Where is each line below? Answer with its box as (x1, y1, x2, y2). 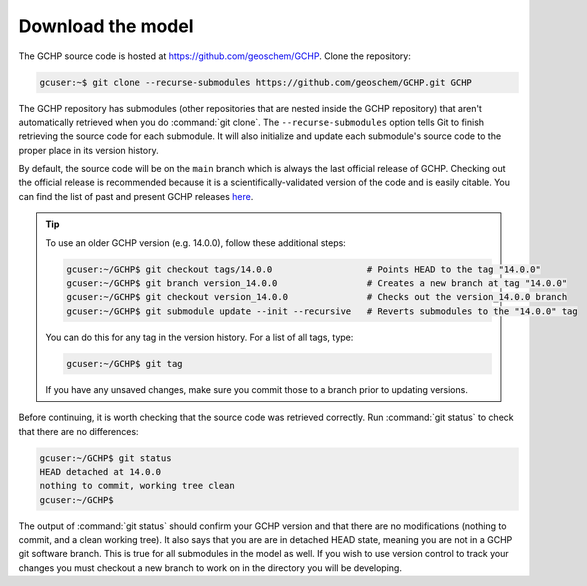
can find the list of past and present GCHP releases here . (18, 190, 254, 202)
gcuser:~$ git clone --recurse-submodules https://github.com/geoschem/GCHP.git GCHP (39, 76, 472, 88)
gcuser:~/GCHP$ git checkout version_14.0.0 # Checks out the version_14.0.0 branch (66, 291, 568, 303)
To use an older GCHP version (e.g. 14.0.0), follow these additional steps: (45, 236, 347, 249)
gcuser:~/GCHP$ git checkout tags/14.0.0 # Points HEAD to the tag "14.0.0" (66, 263, 542, 275)
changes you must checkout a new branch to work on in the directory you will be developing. (18, 561, 402, 574)
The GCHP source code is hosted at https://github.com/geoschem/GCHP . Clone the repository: (18, 50, 412, 62)
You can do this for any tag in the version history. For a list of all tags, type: (45, 331, 354, 343)
